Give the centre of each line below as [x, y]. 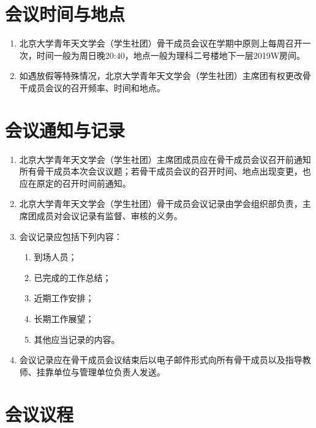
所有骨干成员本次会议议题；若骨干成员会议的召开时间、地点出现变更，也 [165, 171]
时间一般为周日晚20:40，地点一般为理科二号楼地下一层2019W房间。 [171, 55]
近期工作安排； [64, 298]
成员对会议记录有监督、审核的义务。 [109, 216]
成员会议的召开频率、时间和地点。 [96, 87]
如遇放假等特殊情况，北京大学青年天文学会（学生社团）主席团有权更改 [161, 76]
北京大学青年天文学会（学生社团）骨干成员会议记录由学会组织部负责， [161, 204]
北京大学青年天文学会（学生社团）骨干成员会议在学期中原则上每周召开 [161, 43]
